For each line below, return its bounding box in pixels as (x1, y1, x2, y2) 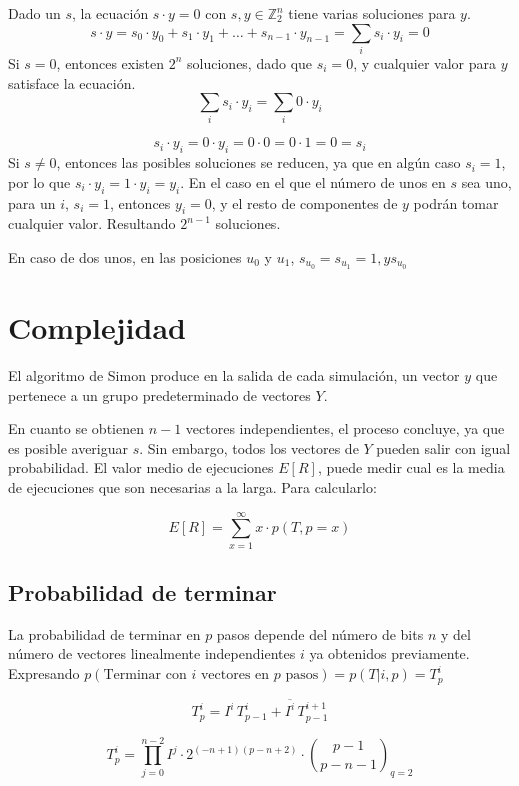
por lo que (8, 171, 71, 192)
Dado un (8, 3, 61, 23)
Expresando (8, 663, 80, 684)
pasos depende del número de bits (216, 623, 424, 644)
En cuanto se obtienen (8, 418, 144, 439)
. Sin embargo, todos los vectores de (139, 437, 359, 458)
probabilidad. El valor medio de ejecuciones (8, 457, 274, 478)
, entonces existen (56, 52, 165, 73)
